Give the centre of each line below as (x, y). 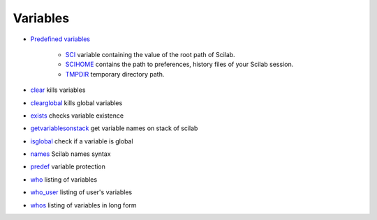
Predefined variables (60, 39)
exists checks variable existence (77, 116)
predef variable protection (68, 166)
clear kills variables (58, 90)
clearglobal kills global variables (76, 103)
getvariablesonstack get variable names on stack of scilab (114, 128)
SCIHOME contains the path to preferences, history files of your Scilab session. (179, 64)
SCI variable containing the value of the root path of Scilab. (150, 54)
